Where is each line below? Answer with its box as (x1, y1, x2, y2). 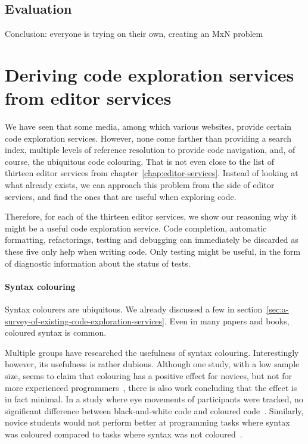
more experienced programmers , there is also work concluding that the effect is (5, 381, 297, 393)
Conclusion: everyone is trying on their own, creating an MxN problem (5, 27, 263, 40)
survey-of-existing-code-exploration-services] (5, 314, 164, 327)
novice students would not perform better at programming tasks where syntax (5, 416, 290, 429)
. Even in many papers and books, (164, 314, 290, 327)
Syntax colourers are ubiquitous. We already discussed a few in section (5, 303, 263, 315)
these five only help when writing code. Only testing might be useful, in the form (5, 245, 301, 258)
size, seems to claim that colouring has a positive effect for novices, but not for (5, 370, 292, 382)
